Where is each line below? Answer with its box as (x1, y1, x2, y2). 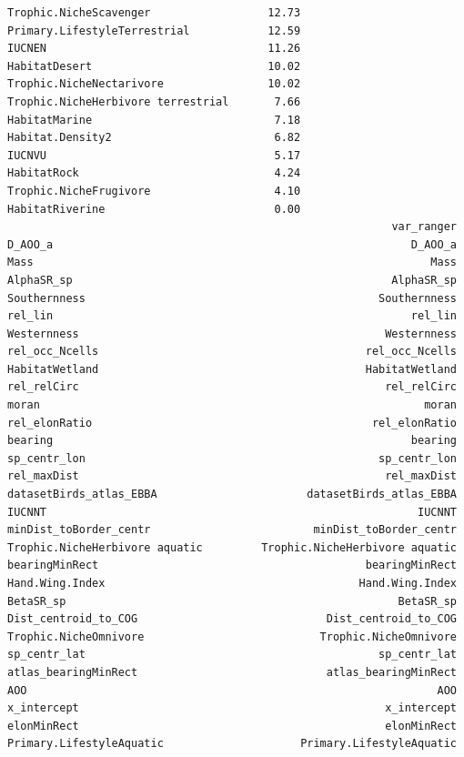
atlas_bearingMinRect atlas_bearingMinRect (7, 665, 457, 679)
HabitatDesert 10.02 (7, 59, 301, 73)
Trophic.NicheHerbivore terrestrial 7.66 (7, 95, 301, 108)
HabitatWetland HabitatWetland (7, 362, 457, 376)
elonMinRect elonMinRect (7, 719, 457, 732)
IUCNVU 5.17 (7, 148, 301, 162)
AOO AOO (7, 683, 457, 697)
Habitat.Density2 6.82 (7, 131, 301, 145)
